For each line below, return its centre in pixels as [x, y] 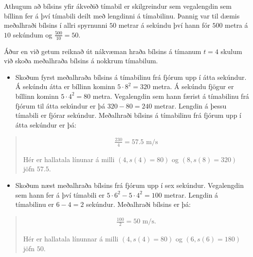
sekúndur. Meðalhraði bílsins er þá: [138, 204]
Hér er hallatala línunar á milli [69, 159]
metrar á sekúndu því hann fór [164, 25]
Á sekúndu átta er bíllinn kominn [65, 86]
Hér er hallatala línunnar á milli [71, 239]
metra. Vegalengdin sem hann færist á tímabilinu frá [171, 96]
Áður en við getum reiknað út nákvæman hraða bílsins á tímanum [103, 51]
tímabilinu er [35, 204]
